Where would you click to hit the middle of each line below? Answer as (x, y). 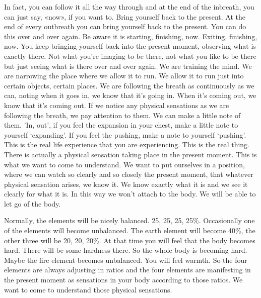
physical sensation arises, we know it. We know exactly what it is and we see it (126, 184)
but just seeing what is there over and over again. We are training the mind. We (128, 66)
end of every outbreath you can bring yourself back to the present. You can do (125, 26)
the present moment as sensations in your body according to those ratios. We (123, 280)
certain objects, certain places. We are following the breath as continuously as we (129, 85)
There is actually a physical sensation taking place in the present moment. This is (130, 154)
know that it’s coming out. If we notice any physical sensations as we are (117, 105)
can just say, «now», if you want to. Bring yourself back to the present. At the (125, 16)
